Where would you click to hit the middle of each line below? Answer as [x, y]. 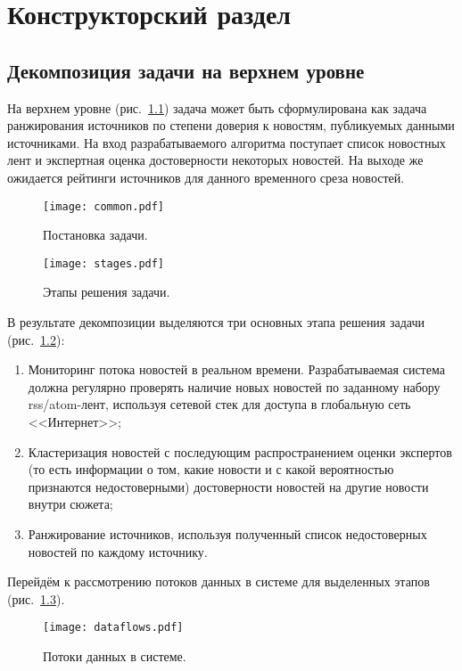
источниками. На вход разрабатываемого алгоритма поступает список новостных [227, 142]
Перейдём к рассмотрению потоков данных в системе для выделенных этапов [219, 581]
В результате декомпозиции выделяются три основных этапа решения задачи [216, 322]
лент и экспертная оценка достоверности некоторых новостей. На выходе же [215, 160]
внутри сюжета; [70, 504]
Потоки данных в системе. [115, 656]
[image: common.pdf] [104, 206]
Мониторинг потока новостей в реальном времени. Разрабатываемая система [236, 369]
